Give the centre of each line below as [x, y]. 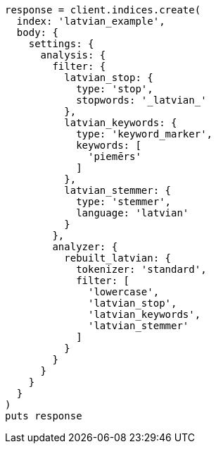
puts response [44, 416]
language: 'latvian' [133, 213]
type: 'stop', [115, 89]
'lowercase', [124, 292]
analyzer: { [85, 247]
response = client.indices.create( [103, 10]
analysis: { [73, 55]
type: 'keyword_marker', [145, 134]
